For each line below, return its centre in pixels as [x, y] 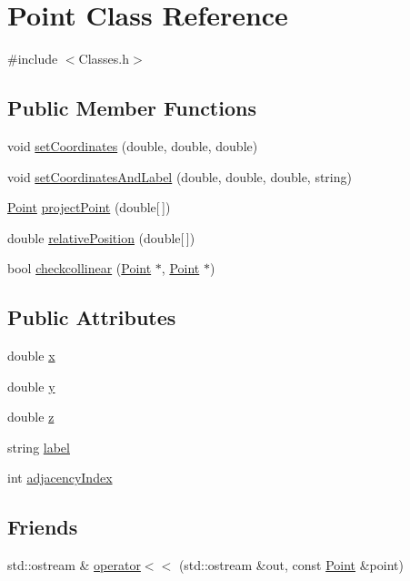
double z [31, 417]
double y [31, 386]
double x [31, 356]
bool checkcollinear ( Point [80, 268]
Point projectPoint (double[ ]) [89, 207]
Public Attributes [92, 317]
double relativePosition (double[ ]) [101, 237]
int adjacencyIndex [60, 478]
